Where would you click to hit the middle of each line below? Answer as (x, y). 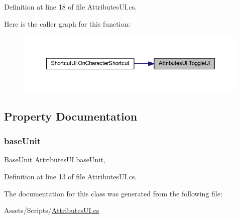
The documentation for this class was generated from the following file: (113, 193)
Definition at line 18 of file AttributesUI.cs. (71, 7)
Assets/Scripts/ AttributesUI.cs (52, 210)
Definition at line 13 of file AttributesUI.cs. (71, 176)
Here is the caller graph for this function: (67, 23)
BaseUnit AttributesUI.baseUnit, (55, 159)
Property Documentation (71, 116)
